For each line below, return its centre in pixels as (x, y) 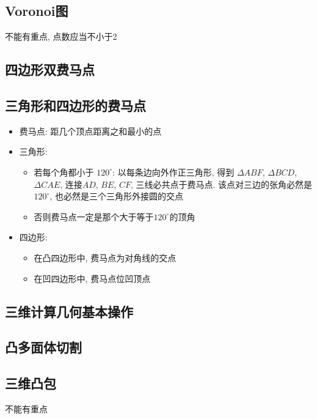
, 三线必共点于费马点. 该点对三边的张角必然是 (221, 184)
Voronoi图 (37, 11)
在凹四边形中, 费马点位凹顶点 (92, 278)
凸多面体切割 (43, 347)
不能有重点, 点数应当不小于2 (61, 36)
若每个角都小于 (64, 172)
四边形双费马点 (50, 69)
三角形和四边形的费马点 (75, 105)
